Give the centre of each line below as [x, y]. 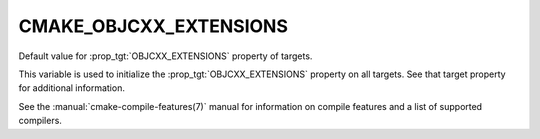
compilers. [40, 121]
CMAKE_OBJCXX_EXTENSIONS [153, 26]
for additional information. [71, 88]
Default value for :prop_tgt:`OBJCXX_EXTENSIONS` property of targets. [165, 56]
